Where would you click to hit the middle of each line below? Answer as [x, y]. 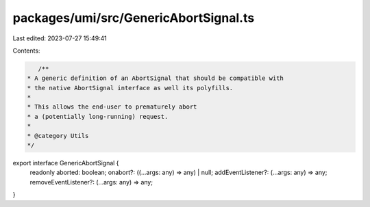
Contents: [26, 51]
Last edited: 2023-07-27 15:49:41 [60, 38]
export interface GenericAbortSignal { [66, 163]
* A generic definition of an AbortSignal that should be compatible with [156, 78]
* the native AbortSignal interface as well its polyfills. [130, 88]
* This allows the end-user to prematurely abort [112, 107]
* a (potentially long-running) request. [98, 116]
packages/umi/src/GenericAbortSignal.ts [134, 18]
